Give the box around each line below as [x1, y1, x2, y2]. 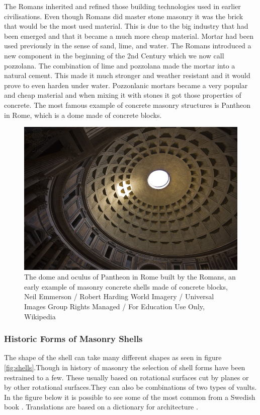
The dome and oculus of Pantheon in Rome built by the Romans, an [24, 271, 236, 282]
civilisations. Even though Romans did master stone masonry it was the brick [4, 11, 243, 21]
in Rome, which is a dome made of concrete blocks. [4, 109, 162, 120]
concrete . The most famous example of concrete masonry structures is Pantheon [4, 99, 251, 110]
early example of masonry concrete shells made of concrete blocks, [24, 281, 228, 292]
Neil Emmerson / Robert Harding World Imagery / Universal [24, 291, 214, 302]
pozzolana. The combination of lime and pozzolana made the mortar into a [4, 60, 235, 71]
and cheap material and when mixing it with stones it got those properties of [4, 90, 241, 100]
